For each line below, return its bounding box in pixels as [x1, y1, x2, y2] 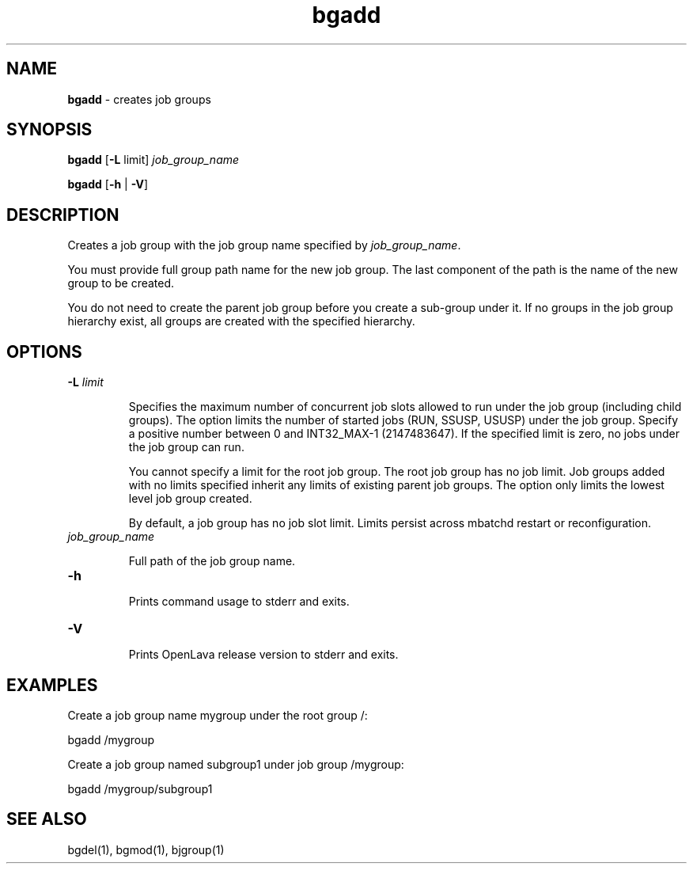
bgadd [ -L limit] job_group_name [67, 153, 240, 167]
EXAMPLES [6, 674, 98, 695]
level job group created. [128, 492, 252, 506]
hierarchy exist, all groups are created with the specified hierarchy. [67, 314, 415, 329]
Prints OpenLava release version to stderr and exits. [128, 648, 399, 662]
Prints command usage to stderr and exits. [128, 595, 350, 609]
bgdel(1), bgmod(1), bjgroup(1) [67, 842, 225, 857]
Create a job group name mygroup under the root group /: [67, 708, 368, 722]
